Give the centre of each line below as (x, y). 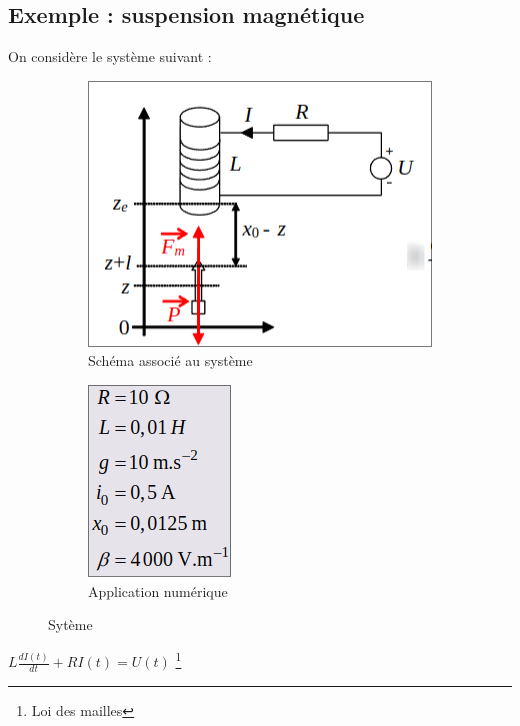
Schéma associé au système (170, 360)
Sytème (70, 624)
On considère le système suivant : (110, 56)
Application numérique (158, 590)
